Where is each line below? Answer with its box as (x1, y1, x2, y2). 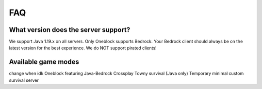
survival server (9, 77, 39, 83)
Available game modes (9, 58, 80, 66)
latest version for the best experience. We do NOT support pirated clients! (9, 45, 157, 51)
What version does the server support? (9, 26, 131, 34)
